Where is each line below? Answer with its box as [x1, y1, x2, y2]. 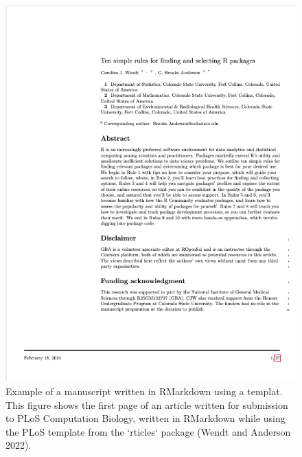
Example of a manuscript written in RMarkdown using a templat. [5, 384, 283, 399]
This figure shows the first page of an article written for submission [5, 397, 288, 412]
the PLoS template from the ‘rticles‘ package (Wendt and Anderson [5, 424, 291, 438]
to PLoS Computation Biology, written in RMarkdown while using [5, 411, 286, 425]
